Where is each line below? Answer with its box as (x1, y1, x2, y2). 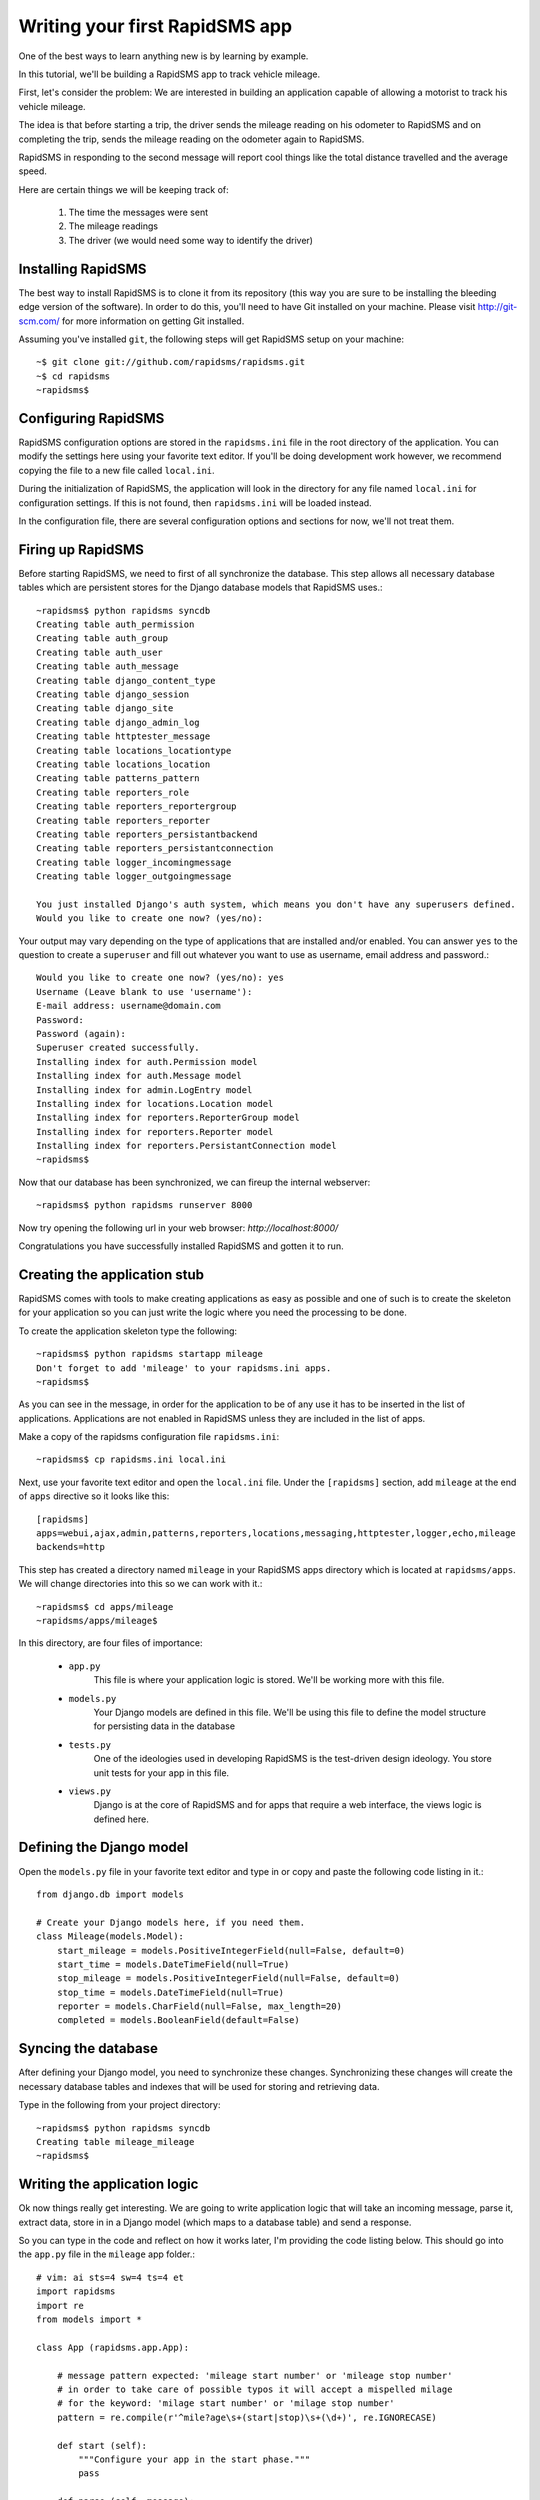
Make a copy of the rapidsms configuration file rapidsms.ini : (18, 1431, 280, 1443)
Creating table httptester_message (36, 731, 211, 742)
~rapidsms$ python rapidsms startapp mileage (36, 1348, 264, 1360)
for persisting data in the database (93, 1720, 235, 1732)
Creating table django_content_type (36, 675, 216, 686)
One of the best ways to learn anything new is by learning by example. (18, 50, 309, 62)
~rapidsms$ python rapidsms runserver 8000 (36, 1200, 253, 1211)
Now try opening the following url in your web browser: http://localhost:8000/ (18, 1221, 339, 1234)
